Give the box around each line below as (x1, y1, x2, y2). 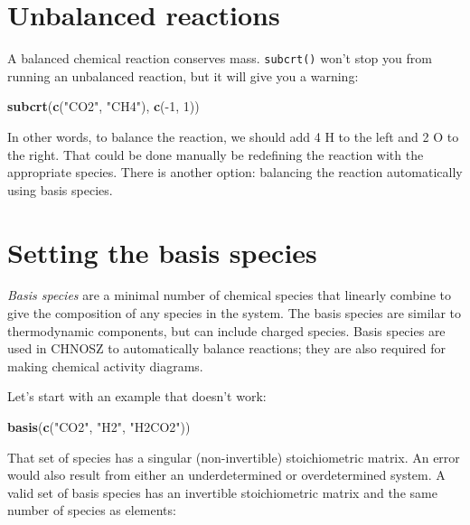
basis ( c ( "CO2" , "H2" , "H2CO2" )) (7, 417, 191, 436)
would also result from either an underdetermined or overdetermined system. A (7, 465, 446, 484)
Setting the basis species (7, 233, 317, 270)
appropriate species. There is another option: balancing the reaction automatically (7, 163, 463, 182)
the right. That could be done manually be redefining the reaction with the (7, 145, 424, 164)
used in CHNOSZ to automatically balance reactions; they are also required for (7, 339, 446, 358)
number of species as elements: (7, 501, 176, 520)
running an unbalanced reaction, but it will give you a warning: (7, 66, 359, 85)
